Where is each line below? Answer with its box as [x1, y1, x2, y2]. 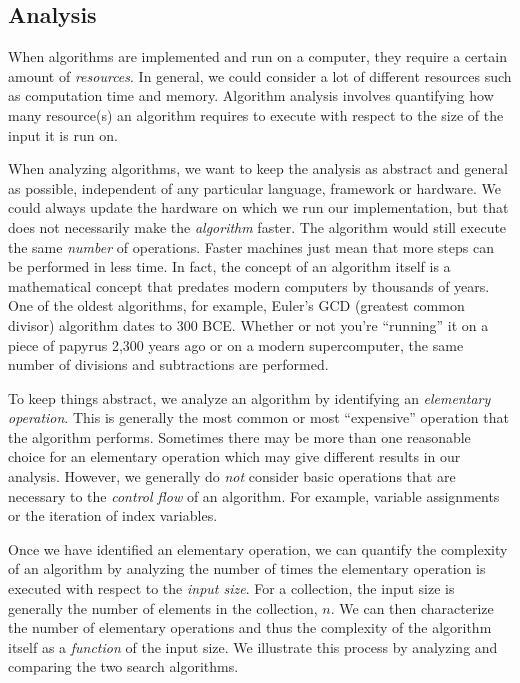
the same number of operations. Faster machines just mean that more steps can [8, 236, 494, 257]
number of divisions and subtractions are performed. [8, 354, 329, 375]
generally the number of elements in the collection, [8, 597, 318, 618]
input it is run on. [8, 124, 118, 145]
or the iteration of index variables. [8, 505, 218, 526]
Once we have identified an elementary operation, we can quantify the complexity [8, 538, 508, 559]
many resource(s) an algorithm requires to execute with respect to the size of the [8, 104, 504, 125]
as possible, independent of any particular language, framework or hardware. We [8, 177, 501, 198]
